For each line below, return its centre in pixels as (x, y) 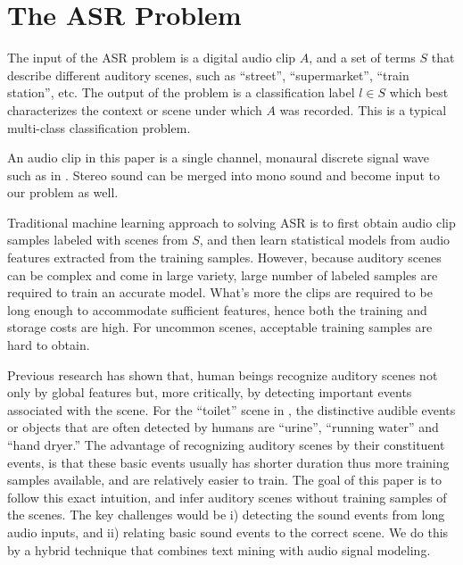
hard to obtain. (49, 345)
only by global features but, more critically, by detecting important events (210, 392)
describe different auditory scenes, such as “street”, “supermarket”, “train (208, 75)
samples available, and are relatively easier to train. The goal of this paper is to (225, 480)
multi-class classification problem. (99, 127)
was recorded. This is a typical (363, 109)
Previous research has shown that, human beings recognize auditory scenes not (223, 374)
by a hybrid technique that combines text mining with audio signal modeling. (219, 549)
